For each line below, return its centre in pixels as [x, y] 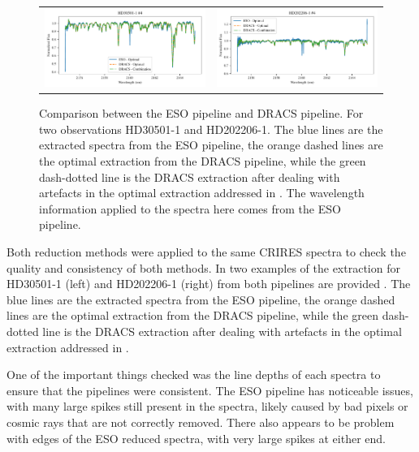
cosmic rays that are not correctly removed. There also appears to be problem [201, 422]
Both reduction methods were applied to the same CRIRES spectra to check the [206, 252]
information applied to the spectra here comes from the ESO [190, 208]
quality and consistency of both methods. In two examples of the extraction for [203, 267]
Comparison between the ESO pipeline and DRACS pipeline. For [201, 113]
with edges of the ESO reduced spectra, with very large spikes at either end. [196, 438]
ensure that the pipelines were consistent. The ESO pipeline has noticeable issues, [210, 390]
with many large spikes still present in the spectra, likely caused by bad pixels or [207, 406]
